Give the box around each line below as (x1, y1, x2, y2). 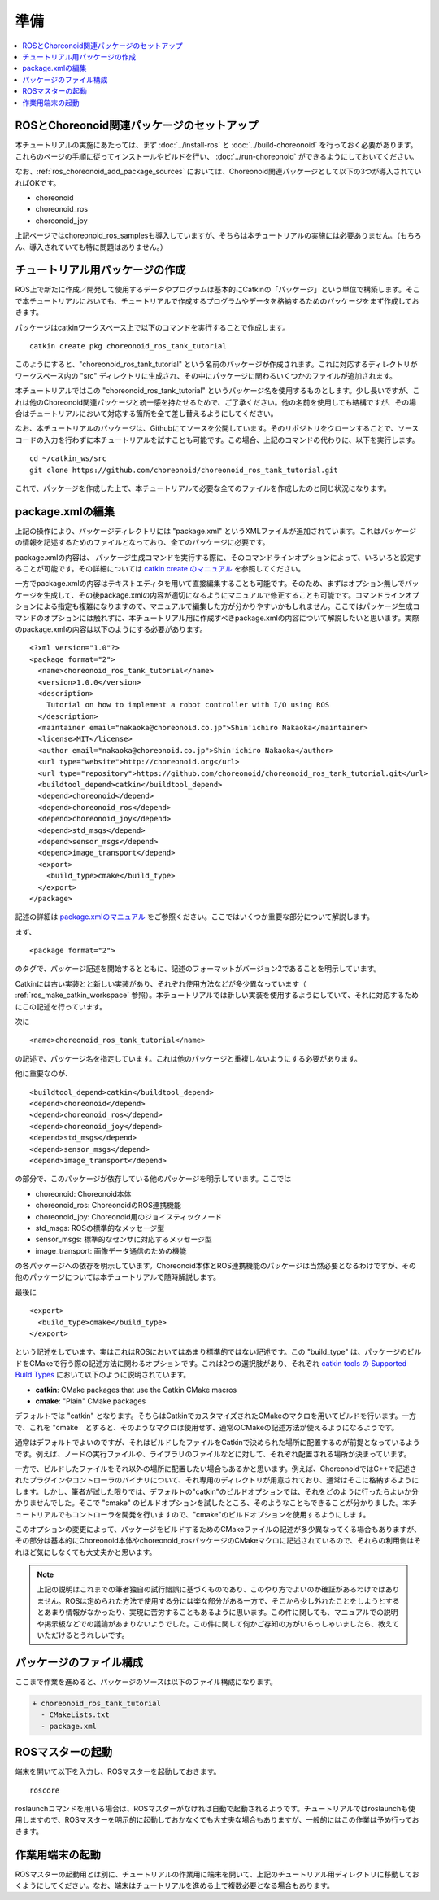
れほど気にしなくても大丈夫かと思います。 (15, 1547, 157, 1556)
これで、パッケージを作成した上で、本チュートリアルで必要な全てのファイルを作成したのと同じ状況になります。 (15, 483, 391, 493)
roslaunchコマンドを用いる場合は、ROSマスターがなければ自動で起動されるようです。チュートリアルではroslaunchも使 (15, 1803, 415, 1813)
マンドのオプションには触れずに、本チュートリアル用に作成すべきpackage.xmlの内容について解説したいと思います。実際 (15, 613, 419, 623)
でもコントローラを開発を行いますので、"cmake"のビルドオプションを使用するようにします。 (57, 1509, 371, 1519)
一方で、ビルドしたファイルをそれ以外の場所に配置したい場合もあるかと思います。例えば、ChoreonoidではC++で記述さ (15, 1464, 417, 1473)
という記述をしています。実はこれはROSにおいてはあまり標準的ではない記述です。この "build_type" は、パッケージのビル (15, 1347, 422, 1357)
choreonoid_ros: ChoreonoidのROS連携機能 (35, 1201, 182, 1210)
